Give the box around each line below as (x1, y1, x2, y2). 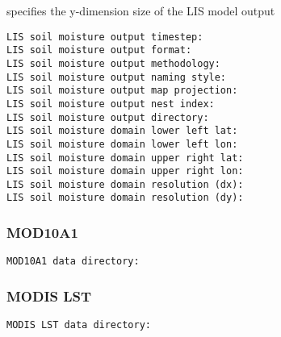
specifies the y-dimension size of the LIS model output (6, 2, 275, 19)
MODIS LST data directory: (6, 319, 151, 331)
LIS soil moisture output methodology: (6, 57, 220, 69)
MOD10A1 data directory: (6, 256, 140, 268)
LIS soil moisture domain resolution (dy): (6, 192, 244, 204)
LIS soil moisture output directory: (6, 111, 209, 123)
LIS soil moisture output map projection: (6, 85, 238, 97)
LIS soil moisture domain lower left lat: (6, 125, 238, 137)
